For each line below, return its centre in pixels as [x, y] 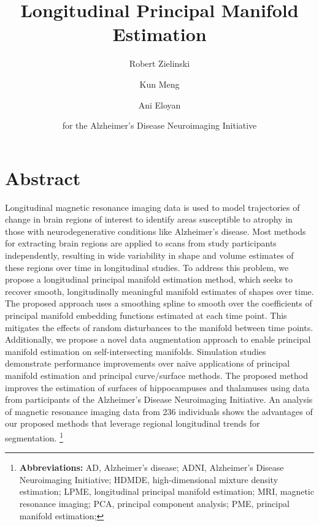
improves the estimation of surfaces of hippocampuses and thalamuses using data [157, 387]
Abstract [43, 177]
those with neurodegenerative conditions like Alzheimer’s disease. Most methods [156, 231]
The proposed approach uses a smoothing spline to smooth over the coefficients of [159, 303]
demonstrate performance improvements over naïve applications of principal [148, 363]
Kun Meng [159, 84]
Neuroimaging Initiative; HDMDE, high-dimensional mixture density [149, 479]
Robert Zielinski [159, 63]
